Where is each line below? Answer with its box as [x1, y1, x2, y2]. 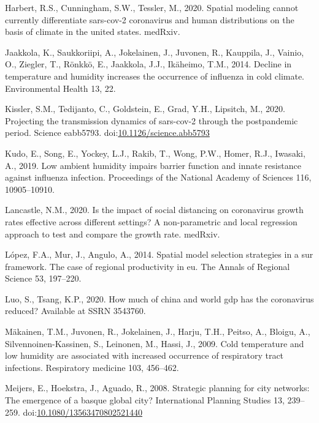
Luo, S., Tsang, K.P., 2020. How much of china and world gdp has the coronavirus [5, 292, 314, 305]
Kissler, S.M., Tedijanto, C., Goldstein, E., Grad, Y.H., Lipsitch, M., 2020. [5, 102, 285, 115]
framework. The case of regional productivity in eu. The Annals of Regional [5, 260, 290, 272]
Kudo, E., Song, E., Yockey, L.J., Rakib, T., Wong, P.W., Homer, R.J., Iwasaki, [5, 146, 306, 159]
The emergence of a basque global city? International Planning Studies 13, [5, 394, 285, 406]
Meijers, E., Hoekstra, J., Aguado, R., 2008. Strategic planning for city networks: [5, 381, 310, 394]
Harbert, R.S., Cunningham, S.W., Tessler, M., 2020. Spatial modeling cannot [5, 1, 299, 13]
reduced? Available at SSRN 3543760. [5, 304, 146, 317]
